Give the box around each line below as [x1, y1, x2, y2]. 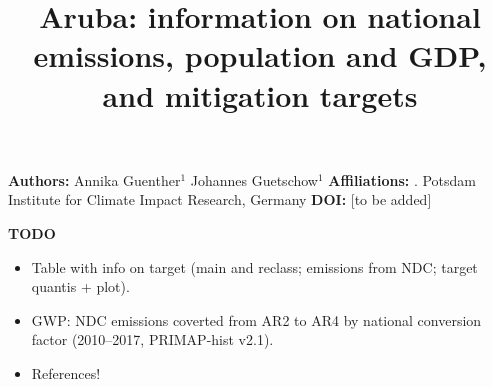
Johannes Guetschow [190, 169, 318, 190]
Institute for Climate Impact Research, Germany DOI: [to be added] [8, 189, 432, 210]
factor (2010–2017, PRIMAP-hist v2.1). [31, 329, 274, 350]
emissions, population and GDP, [33, 35, 487, 76]
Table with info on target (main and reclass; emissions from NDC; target [31, 256, 478, 277]
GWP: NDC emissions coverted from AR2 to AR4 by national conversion [31, 309, 482, 330]
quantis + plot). [31, 276, 130, 297]
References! [31, 362, 101, 383]
